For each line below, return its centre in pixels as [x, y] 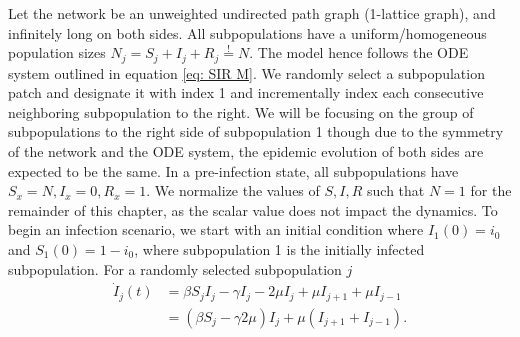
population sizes [57, 52]
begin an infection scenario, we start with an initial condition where [216, 229]
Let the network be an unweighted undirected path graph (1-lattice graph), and [252, 13]
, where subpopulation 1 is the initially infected [279, 248]
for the [491, 190]
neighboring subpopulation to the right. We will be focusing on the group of [241, 111]
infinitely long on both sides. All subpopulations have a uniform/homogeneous [247, 32]
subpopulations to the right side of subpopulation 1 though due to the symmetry [256, 131]
